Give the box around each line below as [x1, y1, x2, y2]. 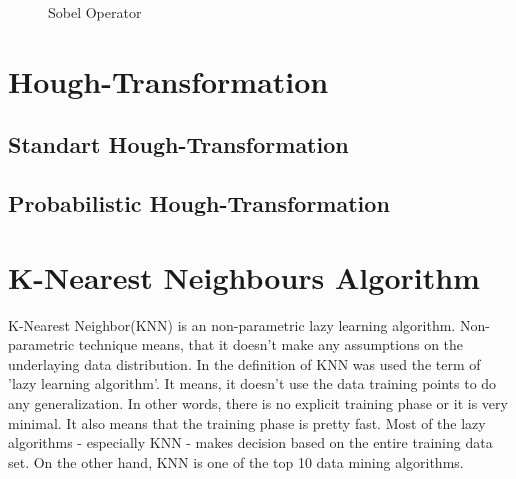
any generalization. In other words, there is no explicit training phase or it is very [8, 393, 508, 414]
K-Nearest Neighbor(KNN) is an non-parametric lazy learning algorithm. [8, 314, 456, 335]
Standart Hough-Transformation [8, 129, 349, 160]
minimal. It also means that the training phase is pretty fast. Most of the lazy [8, 412, 486, 433]
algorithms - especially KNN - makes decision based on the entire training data [8, 432, 493, 453]
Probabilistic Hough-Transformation [8, 188, 390, 219]
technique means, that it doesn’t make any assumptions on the [78, 334, 464, 355]
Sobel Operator [48, 2, 142, 22]
